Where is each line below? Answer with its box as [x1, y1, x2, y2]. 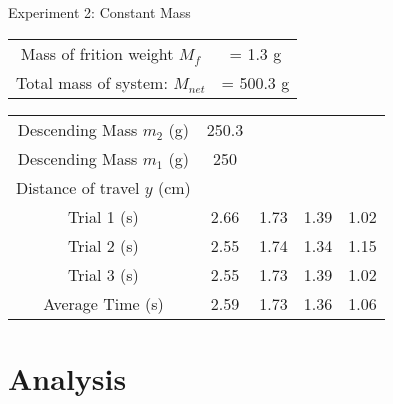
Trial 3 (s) [68, 262, 139, 286]
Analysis [8, 357, 127, 398]
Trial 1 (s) [68, 204, 139, 228]
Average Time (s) [43, 291, 164, 315]
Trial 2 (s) [68, 233, 139, 257]
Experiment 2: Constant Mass [8, 2, 191, 22]
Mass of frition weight [20, 41, 174, 65]
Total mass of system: [16, 70, 168, 94]
